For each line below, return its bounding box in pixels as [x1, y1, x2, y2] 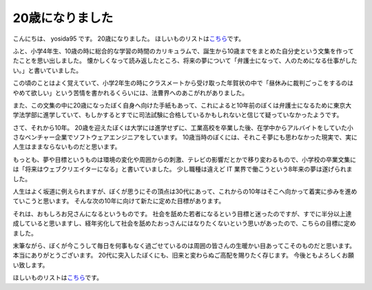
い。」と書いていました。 [12, 66, 83, 74]
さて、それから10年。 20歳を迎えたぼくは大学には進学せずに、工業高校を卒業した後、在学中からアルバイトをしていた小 [12, 123, 354, 132]
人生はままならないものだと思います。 [12, 143, 121, 151]
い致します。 [12, 260, 49, 269]
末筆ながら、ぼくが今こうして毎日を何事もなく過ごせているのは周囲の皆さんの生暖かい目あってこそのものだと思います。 [12, 241, 356, 249]
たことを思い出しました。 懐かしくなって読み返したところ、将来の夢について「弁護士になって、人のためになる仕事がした [12, 56, 358, 65]
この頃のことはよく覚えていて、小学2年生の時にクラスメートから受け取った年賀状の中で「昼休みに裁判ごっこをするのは [12, 79, 354, 87]
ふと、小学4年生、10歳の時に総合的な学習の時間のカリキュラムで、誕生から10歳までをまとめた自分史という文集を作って [12, 47, 354, 55]
